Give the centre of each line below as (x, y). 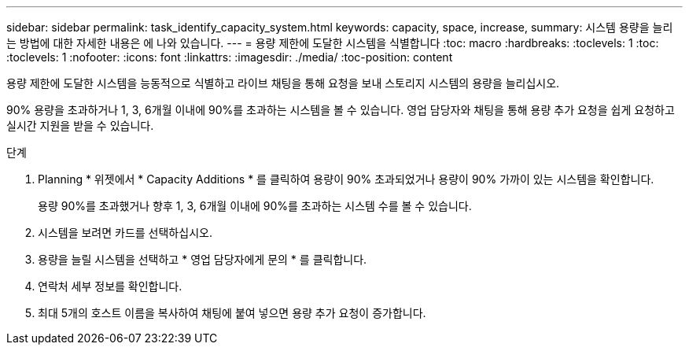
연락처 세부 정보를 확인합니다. (110, 286)
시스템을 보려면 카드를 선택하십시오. (125, 233)
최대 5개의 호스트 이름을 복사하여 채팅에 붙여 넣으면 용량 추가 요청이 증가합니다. (232, 313)
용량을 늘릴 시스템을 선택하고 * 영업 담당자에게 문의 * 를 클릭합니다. (203, 259)
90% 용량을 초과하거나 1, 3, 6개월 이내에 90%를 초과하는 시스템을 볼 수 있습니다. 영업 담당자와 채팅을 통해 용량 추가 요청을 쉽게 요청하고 (341, 110)
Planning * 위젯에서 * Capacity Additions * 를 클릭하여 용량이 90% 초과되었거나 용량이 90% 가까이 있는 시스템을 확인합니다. (346, 179)
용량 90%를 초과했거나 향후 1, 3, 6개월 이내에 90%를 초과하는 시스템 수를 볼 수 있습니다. (255, 206)
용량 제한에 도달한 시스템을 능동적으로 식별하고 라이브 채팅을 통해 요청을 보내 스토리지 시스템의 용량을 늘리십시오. (283, 83)
